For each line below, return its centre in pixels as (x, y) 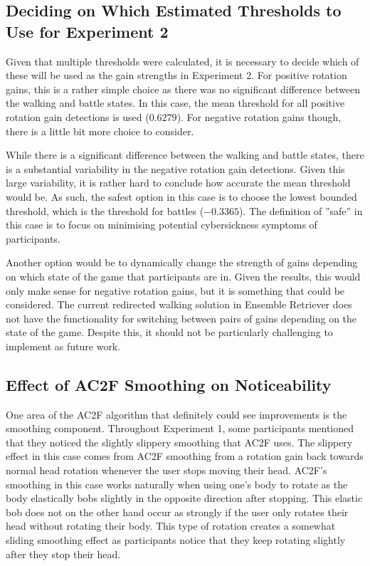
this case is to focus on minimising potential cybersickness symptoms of (162, 225)
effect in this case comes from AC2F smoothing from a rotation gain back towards (185, 456)
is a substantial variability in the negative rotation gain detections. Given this (175, 168)
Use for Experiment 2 (87, 31)
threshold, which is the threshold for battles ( (105, 210)
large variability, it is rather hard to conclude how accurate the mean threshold (178, 183)
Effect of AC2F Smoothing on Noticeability (169, 384)
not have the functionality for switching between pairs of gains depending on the (181, 318)
